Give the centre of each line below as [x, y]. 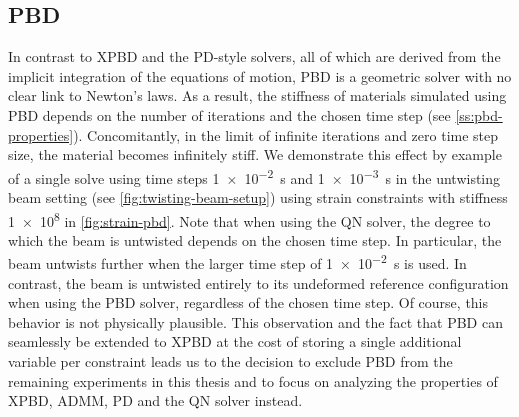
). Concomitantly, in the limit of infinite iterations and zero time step [286, 134]
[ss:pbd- [479, 114]
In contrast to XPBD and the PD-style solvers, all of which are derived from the [254, 56]
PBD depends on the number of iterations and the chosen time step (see [229, 114]
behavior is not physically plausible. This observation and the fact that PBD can [255, 321]
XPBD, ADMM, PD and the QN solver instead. [155, 400]
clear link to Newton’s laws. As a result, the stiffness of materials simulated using [257, 95]
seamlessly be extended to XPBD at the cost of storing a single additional [235, 341]
